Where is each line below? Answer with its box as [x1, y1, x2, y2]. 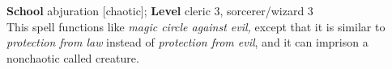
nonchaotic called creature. [6, 49, 139, 66]
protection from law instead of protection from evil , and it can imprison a [6, 34, 369, 51]
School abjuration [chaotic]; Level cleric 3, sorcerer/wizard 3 [6, 2, 313, 18]
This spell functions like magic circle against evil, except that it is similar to [6, 18, 386, 34]
